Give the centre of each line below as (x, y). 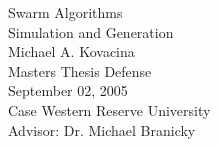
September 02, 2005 (68, 90)
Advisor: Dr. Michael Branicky (102, 129)
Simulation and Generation (91, 31)
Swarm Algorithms (65, 12)
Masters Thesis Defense (80, 70)
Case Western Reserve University (109, 109)
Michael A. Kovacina (71, 51)
